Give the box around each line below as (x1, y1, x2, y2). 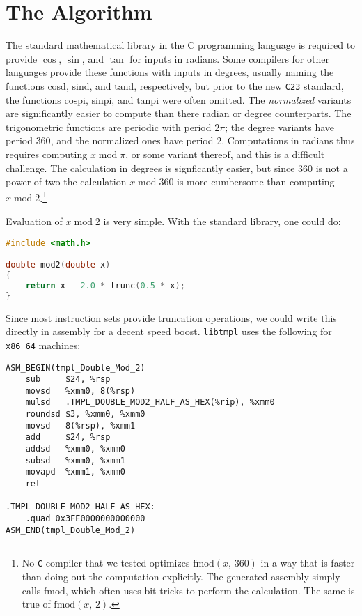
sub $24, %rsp (25, 374, 111, 385)
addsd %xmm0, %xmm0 (25, 444, 125, 454)
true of (22, 596, 51, 611)
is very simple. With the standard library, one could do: (103, 213, 341, 228)
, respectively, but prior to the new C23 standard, (134, 78, 344, 93)
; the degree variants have (225, 119, 334, 134)
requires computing (6, 146, 88, 161)
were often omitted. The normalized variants (162, 92, 352, 107)
